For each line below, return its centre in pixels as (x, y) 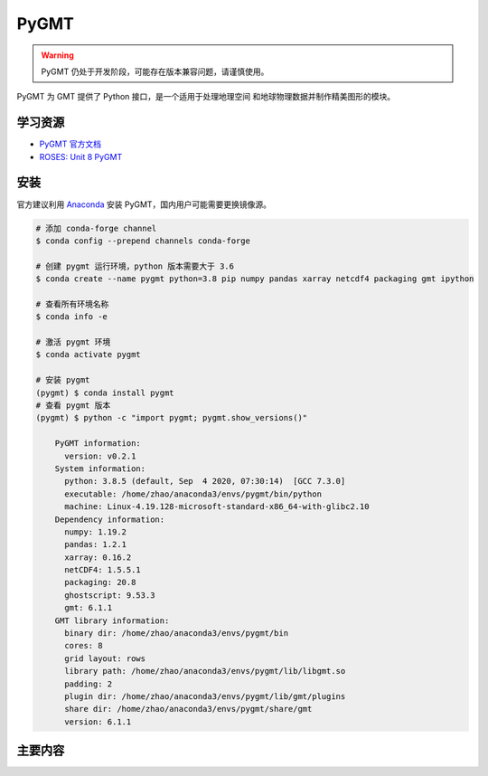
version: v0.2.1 (100, 456)
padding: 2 (89, 684)
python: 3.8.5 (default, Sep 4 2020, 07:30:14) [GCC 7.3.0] (205, 481)
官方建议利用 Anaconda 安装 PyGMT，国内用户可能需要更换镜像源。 (144, 204)
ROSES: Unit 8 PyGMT (81, 156)
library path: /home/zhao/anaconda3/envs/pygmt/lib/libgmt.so (205, 671)
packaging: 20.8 (100, 582)
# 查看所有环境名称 (72, 304)
